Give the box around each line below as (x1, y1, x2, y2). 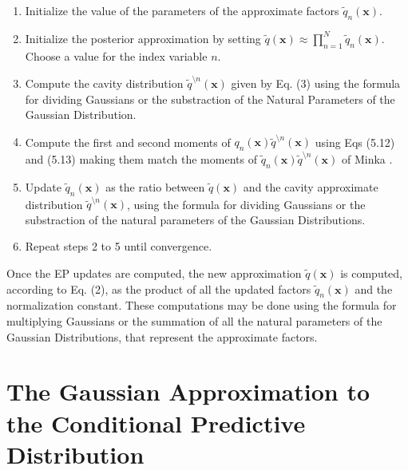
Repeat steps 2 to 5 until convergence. (25, 238, 212, 255)
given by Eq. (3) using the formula (231, 74, 401, 91)
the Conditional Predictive (6, 406, 306, 439)
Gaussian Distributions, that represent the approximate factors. (6, 328, 318, 345)
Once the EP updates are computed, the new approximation (6, 265, 302, 282)
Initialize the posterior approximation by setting (25, 30, 261, 46)
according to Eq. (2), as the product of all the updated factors (6, 280, 311, 297)
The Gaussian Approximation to (6, 375, 370, 408)
